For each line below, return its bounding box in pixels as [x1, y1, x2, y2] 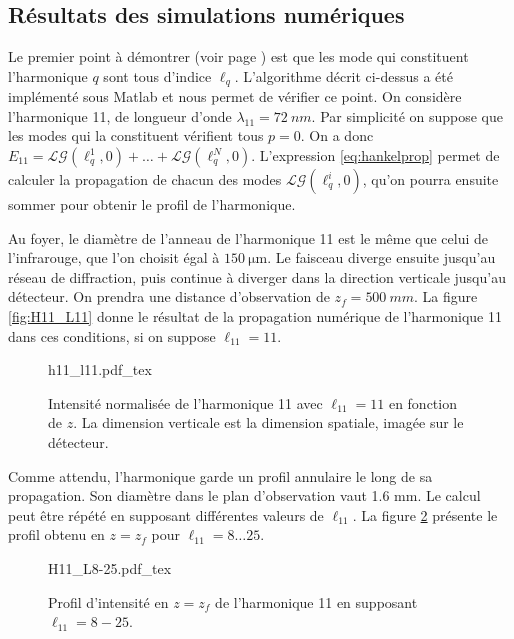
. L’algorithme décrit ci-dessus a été [234, 65, 453, 86]
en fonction [388, 392, 457, 413]
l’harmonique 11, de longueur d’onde [8, 105, 232, 126]
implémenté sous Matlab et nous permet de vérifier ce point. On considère [8, 86, 462, 107]
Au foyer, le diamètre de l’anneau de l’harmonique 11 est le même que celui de [8, 227, 489, 248]
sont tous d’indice [103, 65, 212, 86]
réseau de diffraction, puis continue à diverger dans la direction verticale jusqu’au [8, 266, 506, 287]
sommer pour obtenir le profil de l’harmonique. [8, 194, 296, 215]
